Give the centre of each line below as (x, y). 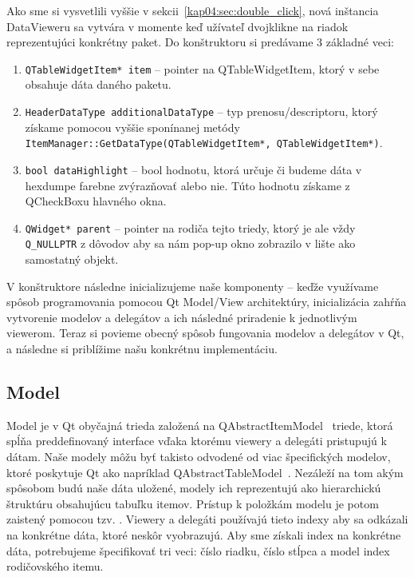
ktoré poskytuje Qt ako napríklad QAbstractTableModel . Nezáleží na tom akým (205, 472)
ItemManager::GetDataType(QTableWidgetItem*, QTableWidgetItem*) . (204, 143)
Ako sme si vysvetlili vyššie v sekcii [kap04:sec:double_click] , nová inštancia (193, 10)
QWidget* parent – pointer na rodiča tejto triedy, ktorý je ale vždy (190, 227)
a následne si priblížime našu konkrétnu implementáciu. (142, 349)
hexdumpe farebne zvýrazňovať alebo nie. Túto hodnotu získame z (187, 185)
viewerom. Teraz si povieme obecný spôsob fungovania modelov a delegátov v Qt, (205, 333)
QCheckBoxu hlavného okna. (96, 201)
